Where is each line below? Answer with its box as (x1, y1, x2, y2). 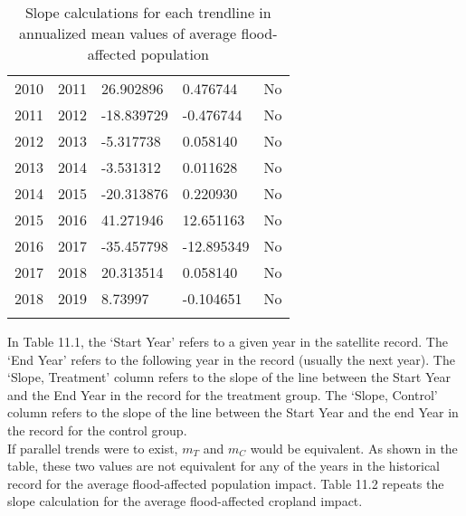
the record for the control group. (7, 420, 187, 439)
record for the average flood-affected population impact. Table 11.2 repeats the (7, 473, 444, 492)
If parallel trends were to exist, (7, 438, 178, 457)
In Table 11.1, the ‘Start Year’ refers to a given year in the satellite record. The (7, 332, 448, 350)
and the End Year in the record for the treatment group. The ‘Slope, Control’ (7, 385, 438, 404)
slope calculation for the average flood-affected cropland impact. (7, 492, 363, 511)
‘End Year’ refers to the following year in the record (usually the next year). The (7, 349, 455, 368)
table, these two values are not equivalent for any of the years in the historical (7, 456, 440, 475)
